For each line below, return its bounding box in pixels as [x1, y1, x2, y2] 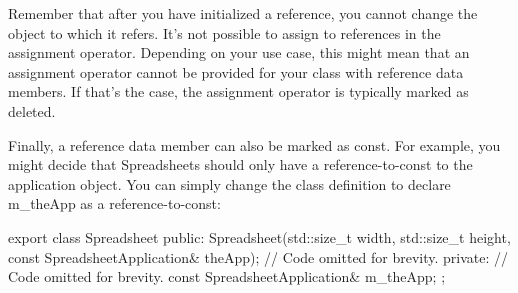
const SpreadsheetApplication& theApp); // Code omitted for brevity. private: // [8, 246, 509, 267]
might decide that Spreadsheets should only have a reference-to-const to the [8, 154, 473, 175]
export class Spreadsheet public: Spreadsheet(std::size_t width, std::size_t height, [8, 226, 511, 247]
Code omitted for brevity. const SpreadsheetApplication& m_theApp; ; [8, 266, 446, 287]
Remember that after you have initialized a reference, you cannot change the [8, 3, 478, 23]
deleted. [8, 100, 56, 121]
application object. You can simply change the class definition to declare [8, 173, 451, 194]
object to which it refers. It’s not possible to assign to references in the [8, 22, 441, 43]
